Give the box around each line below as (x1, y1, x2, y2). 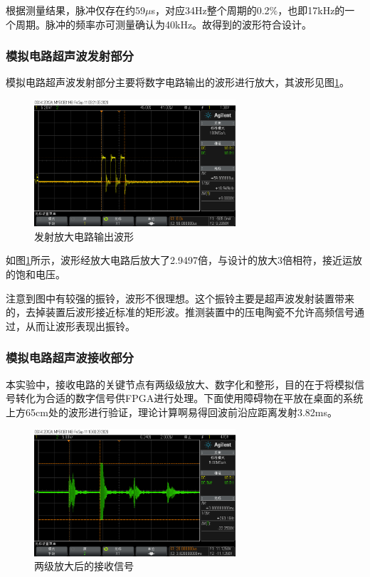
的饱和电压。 (6, 267, 65, 281)
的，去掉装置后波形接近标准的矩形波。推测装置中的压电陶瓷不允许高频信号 (6, 305, 354, 319)
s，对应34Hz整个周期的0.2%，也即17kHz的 (151, 3, 345, 17)
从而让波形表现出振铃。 (25, 318, 135, 333)
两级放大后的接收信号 (34, 559, 134, 573)
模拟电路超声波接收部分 (6, 349, 134, 366)
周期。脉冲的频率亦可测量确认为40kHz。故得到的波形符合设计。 (15, 16, 312, 31)
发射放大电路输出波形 (34, 228, 134, 243)
